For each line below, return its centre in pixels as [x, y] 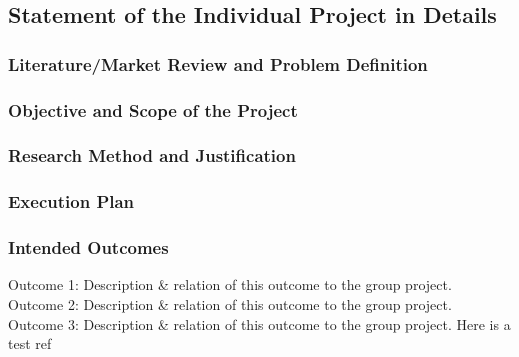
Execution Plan [71, 201]
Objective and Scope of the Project [153, 109]
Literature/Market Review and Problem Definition [218, 63]
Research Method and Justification [152, 155]
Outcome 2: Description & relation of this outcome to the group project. [230, 303]
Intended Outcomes [88, 247]
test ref [30, 343]
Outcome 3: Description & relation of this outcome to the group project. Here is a [259, 323]
